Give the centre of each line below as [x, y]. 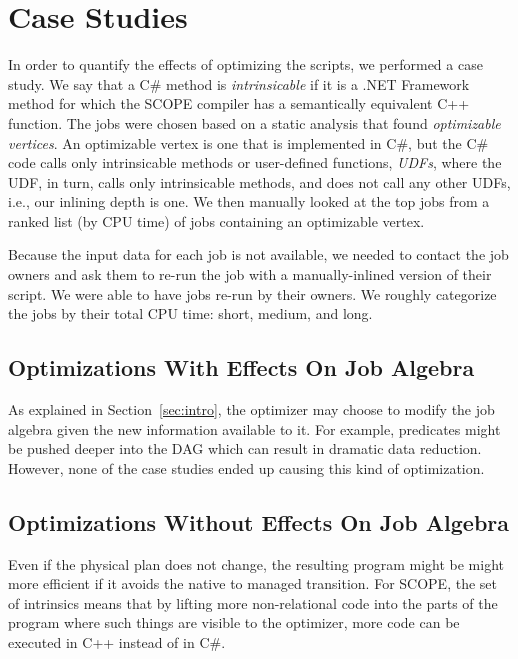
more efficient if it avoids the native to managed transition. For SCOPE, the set [252, 583]
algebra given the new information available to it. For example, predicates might [254, 428]
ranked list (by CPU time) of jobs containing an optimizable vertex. [216, 220]
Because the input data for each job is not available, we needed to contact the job [258, 254]
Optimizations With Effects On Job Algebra [241, 367]
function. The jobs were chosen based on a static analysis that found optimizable [254, 122]
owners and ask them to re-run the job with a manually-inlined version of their [250, 274]
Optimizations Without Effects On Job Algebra [259, 521]
